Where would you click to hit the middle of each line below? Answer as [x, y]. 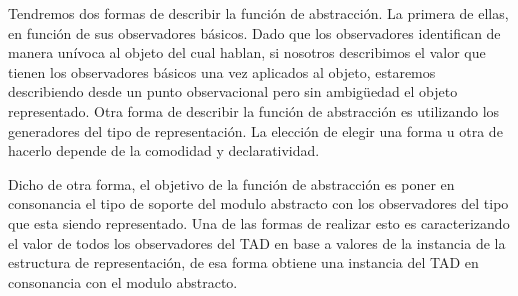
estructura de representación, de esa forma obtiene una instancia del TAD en [243, 262]
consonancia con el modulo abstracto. [123, 281]
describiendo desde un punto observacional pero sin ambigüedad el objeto [233, 91]
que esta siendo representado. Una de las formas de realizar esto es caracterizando [259, 222]
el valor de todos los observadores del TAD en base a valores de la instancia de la [257, 242]
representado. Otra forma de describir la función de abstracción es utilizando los [254, 110]
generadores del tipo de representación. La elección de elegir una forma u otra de [255, 130]
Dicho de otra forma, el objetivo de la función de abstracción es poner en [231, 183]
